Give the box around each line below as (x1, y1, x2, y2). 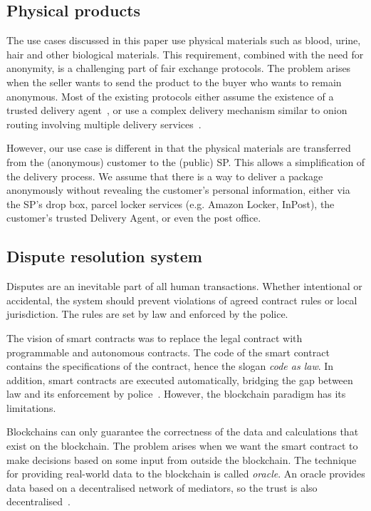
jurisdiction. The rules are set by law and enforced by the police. (6, 306, 288, 321)
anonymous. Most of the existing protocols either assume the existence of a (6, 88, 334, 103)
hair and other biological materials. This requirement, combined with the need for (6, 46, 364, 61)
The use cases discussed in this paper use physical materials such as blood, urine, (6, 33, 361, 48)
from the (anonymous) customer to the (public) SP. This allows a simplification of (6, 154, 365, 169)
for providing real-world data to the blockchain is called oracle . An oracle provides (6, 466, 365, 481)
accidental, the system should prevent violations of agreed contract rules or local (6, 292, 357, 307)
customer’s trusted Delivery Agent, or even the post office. (6, 210, 261, 225)
